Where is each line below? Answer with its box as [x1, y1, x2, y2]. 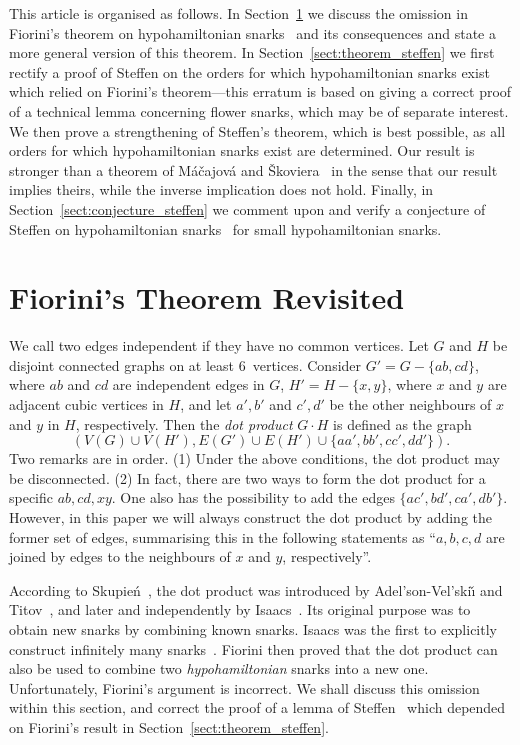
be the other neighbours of [329, 394, 492, 415]
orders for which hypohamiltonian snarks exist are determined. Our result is [9, 140, 475, 161]
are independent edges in [112, 374, 265, 395]
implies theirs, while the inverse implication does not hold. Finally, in [9, 179, 434, 200]
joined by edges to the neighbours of [9, 546, 231, 567]
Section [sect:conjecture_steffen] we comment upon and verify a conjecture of [9, 198, 486, 219]
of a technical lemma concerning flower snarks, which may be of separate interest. [9, 100, 509, 121]
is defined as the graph [333, 413, 472, 434]
